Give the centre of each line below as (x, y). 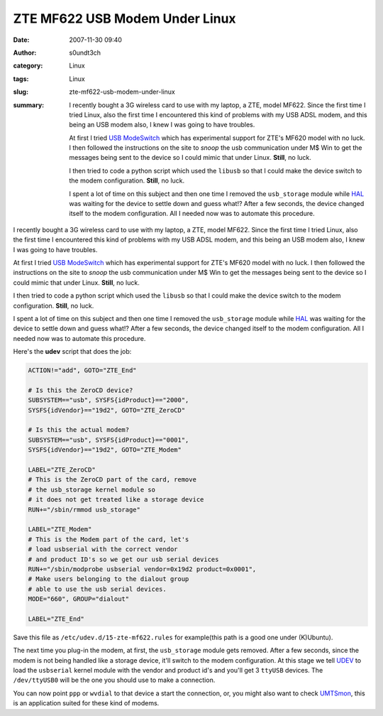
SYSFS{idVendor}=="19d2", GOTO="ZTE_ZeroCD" (107, 410)
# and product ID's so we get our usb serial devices (123, 559)
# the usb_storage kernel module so (92, 489)
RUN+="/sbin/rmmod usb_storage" (84, 509)
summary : (29, 105)
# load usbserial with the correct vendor (103, 549)
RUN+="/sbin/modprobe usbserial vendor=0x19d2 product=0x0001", (142, 569)
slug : (21, 92)
